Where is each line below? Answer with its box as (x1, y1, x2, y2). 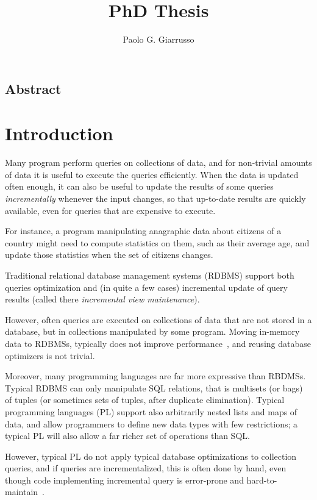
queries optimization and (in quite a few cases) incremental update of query (5, 280, 288, 293)
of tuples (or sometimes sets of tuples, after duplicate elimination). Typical (5, 393, 285, 406)
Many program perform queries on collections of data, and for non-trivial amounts (5, 156, 312, 169)
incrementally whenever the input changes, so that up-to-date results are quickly (5, 192, 306, 205)
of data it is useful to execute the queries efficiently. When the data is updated (5, 168, 299, 180)
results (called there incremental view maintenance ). (5, 293, 200, 305)
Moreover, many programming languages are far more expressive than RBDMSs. (5, 370, 306, 382)
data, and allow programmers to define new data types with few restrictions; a (5, 417, 297, 430)
